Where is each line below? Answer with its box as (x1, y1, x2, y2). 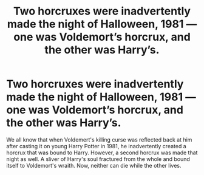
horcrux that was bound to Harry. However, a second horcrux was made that (6, 149, 198, 156)
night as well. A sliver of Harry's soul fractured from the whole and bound (6, 155, 190, 162)
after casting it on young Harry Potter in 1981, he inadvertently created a (6, 142, 186, 149)
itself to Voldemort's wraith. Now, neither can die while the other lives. (6, 162, 182, 169)
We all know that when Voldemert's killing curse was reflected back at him (6, 136, 192, 143)
